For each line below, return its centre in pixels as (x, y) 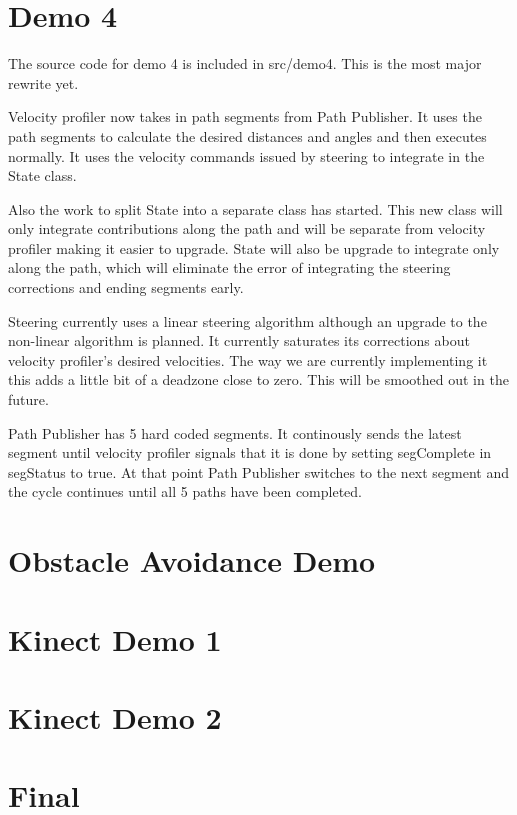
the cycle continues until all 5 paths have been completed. (185, 491)
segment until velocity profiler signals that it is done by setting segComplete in (250, 452)
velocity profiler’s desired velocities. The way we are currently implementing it (248, 359)
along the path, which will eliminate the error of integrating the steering (229, 267)
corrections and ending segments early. (126, 287)
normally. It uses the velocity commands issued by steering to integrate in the (246, 155)
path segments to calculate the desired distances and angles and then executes (247, 135)
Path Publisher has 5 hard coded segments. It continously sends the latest (235, 432)
